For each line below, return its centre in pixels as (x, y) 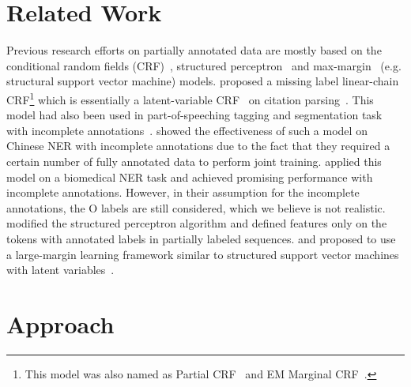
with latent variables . (60, 270)
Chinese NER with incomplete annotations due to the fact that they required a (198, 146)
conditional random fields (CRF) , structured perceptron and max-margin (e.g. (204, 65)
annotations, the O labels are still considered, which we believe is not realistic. (196, 207)
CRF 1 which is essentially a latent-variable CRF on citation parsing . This (190, 98)
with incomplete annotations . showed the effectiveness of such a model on (187, 130)
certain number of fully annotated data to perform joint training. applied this (194, 161)
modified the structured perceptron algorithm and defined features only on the (197, 223)
